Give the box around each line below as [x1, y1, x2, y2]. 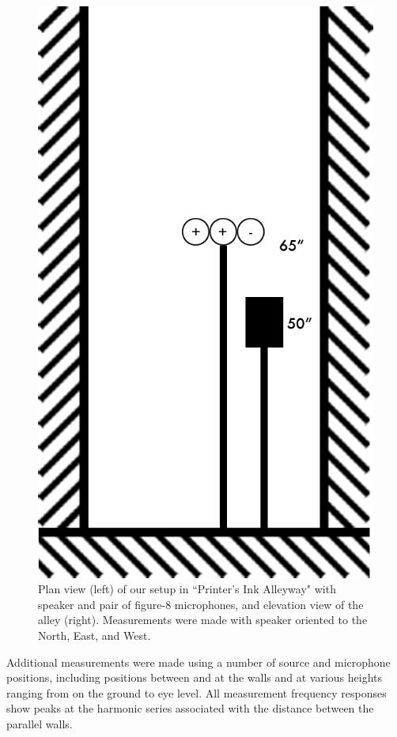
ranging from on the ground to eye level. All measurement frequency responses [6, 684, 387, 701]
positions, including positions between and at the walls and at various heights [6, 669, 383, 686]
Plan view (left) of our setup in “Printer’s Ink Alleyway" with [38, 581, 336, 597]
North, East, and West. [38, 626, 151, 643]
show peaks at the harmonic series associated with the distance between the [6, 700, 374, 716]
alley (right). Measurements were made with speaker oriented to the [38, 611, 368, 628]
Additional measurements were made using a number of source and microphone [6, 653, 391, 670]
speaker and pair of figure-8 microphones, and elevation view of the [38, 596, 364, 612]
